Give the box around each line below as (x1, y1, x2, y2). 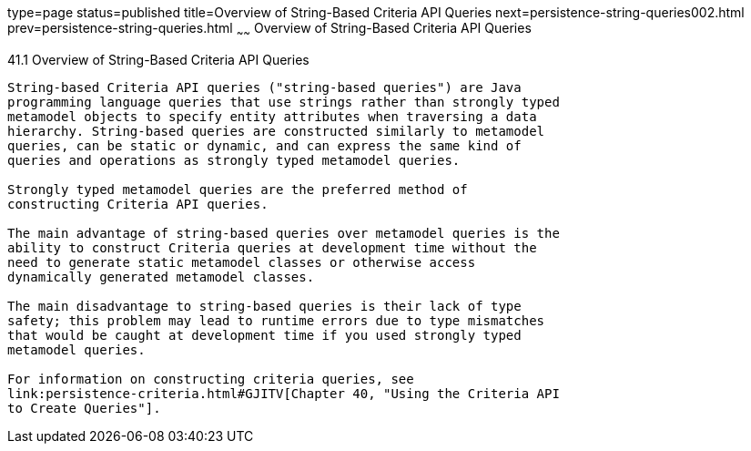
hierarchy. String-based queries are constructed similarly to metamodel (7, 123, 545, 138)
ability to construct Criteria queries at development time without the (7, 240, 537, 255)
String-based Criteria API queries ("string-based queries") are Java (7, 79, 522, 95)
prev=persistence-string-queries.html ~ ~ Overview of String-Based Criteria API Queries (7, 20, 532, 39)
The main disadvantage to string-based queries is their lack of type (7, 298, 522, 313)
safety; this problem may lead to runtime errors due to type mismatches (7, 313, 545, 328)
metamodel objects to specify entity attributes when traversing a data (7, 108, 537, 124)
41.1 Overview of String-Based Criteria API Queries (7, 51, 310, 67)
